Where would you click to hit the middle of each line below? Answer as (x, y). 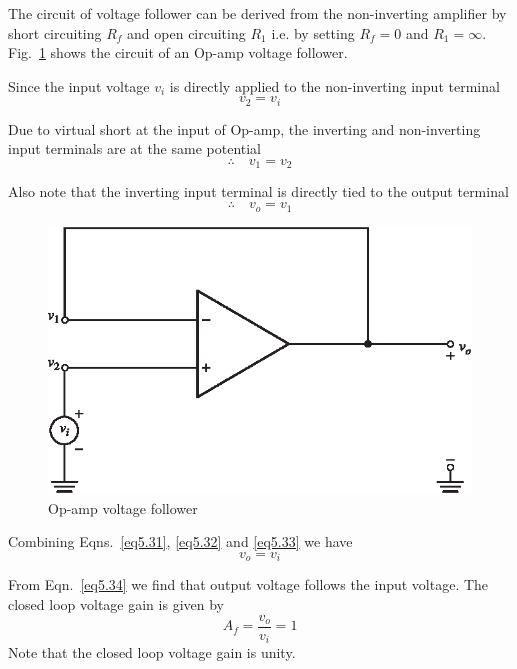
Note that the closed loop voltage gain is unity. (152, 652)
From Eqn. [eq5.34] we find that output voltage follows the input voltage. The (248, 584)
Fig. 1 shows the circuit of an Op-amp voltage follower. (178, 52)
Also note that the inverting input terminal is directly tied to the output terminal (258, 191)
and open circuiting (186, 32)
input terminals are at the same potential (135, 148)
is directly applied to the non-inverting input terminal (334, 85)
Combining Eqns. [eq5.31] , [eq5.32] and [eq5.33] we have (180, 541)
